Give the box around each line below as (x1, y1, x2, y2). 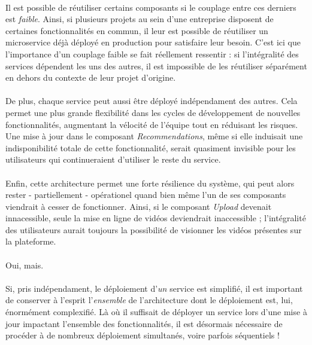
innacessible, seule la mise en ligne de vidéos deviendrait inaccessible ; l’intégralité (5, 212, 306, 224)
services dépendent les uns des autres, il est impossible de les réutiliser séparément (5, 59, 307, 72)
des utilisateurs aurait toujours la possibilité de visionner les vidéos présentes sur (5, 223, 302, 236)
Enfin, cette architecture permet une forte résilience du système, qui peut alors (5, 176, 295, 189)
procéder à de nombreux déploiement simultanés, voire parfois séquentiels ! (5, 329, 280, 341)
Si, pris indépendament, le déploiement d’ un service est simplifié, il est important (5, 282, 303, 294)
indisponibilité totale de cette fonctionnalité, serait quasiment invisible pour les (5, 141, 296, 154)
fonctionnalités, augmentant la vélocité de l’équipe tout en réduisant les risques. (5, 118, 298, 130)
